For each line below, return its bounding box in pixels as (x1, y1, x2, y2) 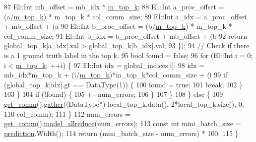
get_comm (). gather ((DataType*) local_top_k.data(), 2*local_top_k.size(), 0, (4, 98, 244, 109)
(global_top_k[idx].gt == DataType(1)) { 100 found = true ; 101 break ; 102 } (4, 79, 243, 89)
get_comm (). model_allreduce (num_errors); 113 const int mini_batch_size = (4, 118, 241, 129)
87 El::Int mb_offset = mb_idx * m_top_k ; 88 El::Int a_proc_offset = (4, 1, 224, 11)
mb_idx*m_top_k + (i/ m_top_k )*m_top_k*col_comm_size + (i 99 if (4, 70, 228, 80)
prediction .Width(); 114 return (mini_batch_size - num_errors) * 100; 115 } (4, 128, 239, 138)
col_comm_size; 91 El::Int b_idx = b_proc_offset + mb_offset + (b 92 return (4, 30, 248, 41)
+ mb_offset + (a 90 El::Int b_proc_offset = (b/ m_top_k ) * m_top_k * (4, 21, 232, 31)
